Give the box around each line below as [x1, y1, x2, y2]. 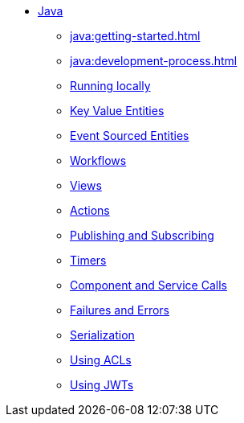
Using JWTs [70, 378, 134, 392]
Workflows [70, 154, 127, 167]
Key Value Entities [70, 104, 165, 117]
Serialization [70, 328, 135, 342]
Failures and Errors [70, 303, 170, 317]
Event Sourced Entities [70, 129, 189, 142]
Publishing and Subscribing [70, 228, 214, 242]
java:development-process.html [70, 54, 238, 68]
